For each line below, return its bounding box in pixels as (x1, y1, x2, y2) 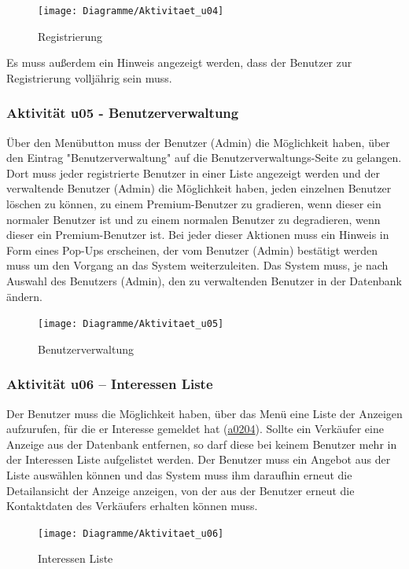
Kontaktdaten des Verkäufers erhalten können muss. (6, 497, 258, 514)
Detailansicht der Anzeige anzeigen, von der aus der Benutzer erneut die (6, 482, 355, 498)
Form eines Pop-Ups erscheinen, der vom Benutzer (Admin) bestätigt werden (6, 241, 378, 258)
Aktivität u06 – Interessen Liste (6, 374, 213, 394)
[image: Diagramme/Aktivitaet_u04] (38, 6, 224, 17)
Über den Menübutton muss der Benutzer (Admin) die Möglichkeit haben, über (6, 134, 390, 150)
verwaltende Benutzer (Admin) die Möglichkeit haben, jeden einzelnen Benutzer (6, 180, 392, 196)
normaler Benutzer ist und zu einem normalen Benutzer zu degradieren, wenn (6, 211, 381, 227)
